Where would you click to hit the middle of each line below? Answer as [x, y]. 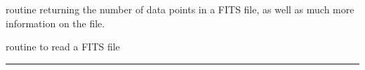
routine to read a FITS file [63, 47]
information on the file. [55, 23]
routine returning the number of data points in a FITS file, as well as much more [180, 9]
